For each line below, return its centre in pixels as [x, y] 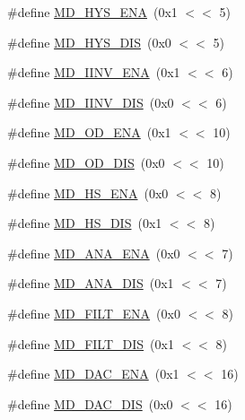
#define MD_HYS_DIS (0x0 [89, 42]
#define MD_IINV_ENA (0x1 [94, 72]
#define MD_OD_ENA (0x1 [89, 132]
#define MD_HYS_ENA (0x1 [92, 12]
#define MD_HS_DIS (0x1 [85, 223]
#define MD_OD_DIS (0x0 [86, 162]
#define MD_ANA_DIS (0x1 [91, 283]
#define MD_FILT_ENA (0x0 [94, 313]
